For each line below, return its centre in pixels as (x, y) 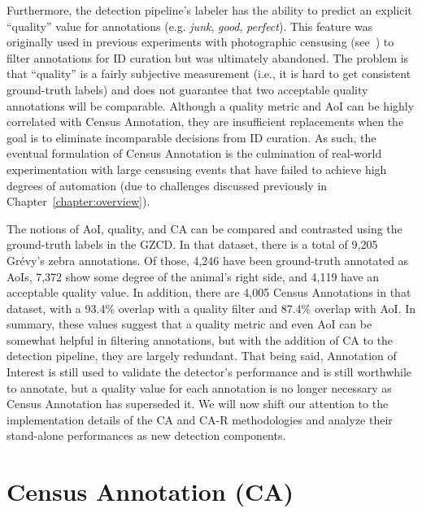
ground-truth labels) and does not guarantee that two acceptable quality (187, 89)
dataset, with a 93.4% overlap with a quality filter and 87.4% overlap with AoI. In (211, 308)
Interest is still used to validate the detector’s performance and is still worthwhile (209, 372)
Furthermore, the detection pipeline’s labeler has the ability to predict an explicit (209, 10)
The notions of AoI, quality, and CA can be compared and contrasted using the (204, 228)
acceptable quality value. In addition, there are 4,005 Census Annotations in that (209, 292)
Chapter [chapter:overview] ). (78, 201)
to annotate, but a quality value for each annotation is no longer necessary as (199, 387)
